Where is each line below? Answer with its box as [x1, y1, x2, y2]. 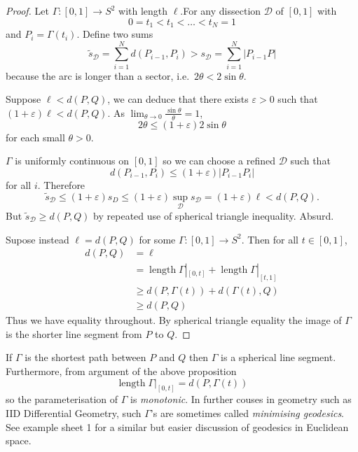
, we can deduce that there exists [107, 92, 249, 106]
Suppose [6, 92, 41, 106]
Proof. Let [6, 3, 49, 17]
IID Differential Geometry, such [6, 406, 142, 420]
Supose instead [6, 232, 69, 246]
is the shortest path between [25, 350, 146, 365]
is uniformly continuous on [15, 153, 130, 168]
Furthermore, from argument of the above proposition [6, 363, 237, 378]
